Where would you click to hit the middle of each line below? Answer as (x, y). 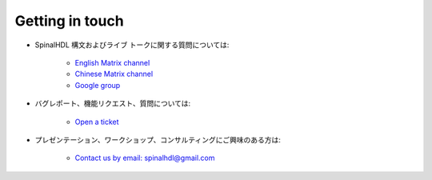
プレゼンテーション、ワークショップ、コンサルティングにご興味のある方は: (158, 139)
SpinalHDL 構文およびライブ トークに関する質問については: (132, 45)
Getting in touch (69, 21)
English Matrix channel (112, 62)
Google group (98, 85)
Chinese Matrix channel (114, 74)
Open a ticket (97, 122)
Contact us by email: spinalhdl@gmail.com (145, 158)
